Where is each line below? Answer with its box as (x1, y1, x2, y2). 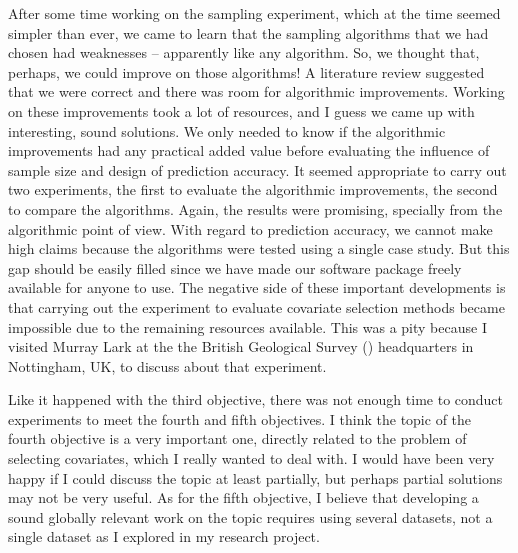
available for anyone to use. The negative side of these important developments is (8, 277, 506, 298)
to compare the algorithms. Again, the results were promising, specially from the (8, 198, 503, 219)
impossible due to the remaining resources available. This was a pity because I (8, 316, 487, 337)
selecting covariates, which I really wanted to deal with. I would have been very (8, 448, 495, 469)
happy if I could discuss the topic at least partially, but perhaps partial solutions (8, 467, 503, 488)
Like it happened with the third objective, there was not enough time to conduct (8, 389, 504, 410)
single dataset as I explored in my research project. (8, 526, 320, 547)
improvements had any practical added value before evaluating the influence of (8, 140, 490, 161)
